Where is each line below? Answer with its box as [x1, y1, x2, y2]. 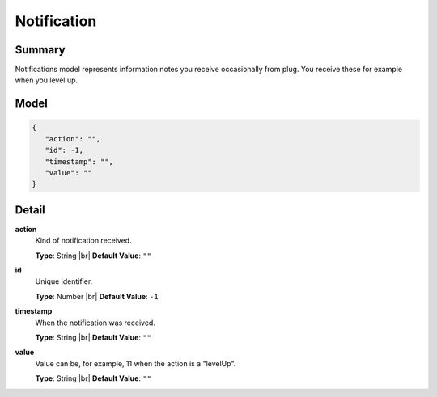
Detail [15, 203, 46, 217]
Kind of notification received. [35, 235, 133, 246]
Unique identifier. [35, 277, 93, 286]
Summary [15, 43, 66, 57]
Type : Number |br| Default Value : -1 [35, 291, 159, 301]
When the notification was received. [35, 318, 155, 327]
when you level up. [15, 75, 78, 85]
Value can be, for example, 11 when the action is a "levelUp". [35, 358, 236, 368]
